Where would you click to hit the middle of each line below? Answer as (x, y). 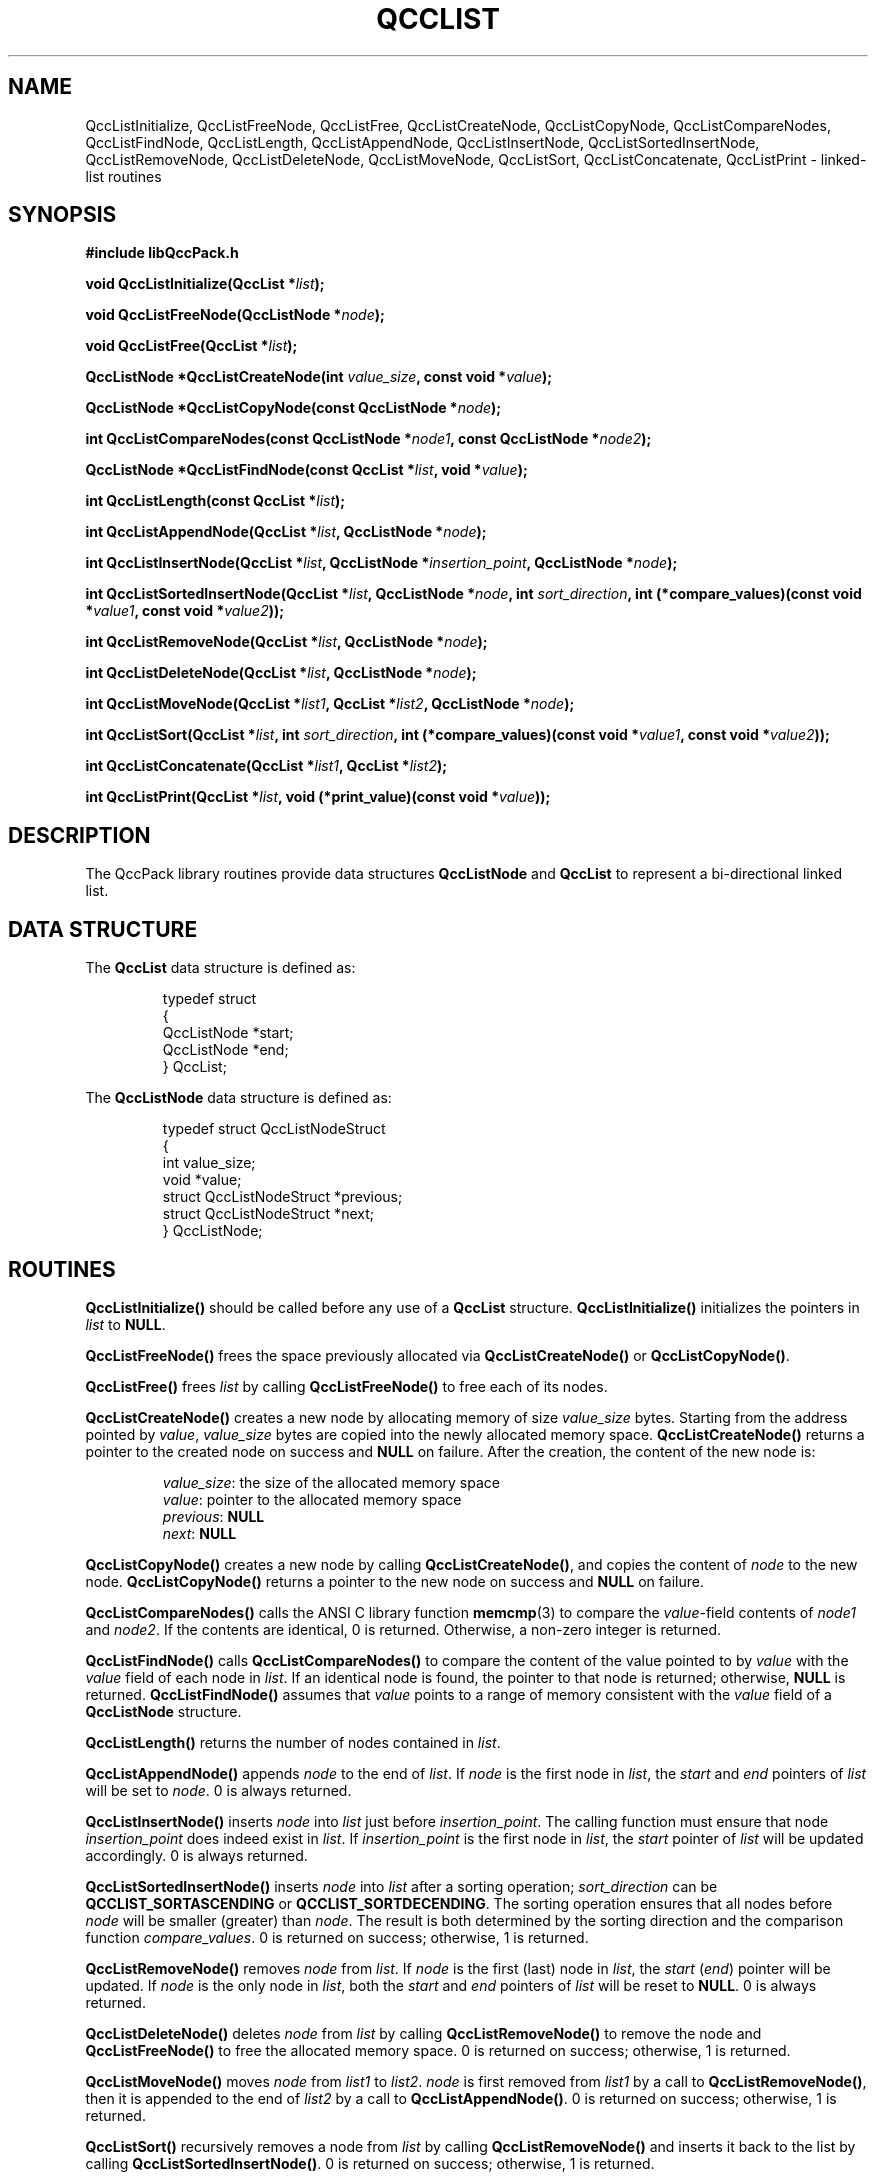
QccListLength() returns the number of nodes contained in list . (293, 1742)
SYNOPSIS (62, 215)
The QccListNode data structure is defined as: (238, 1098)
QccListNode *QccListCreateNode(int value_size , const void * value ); (319, 377)
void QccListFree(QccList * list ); (191, 346)
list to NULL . (125, 1324)
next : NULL (199, 1533)
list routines (123, 176)
